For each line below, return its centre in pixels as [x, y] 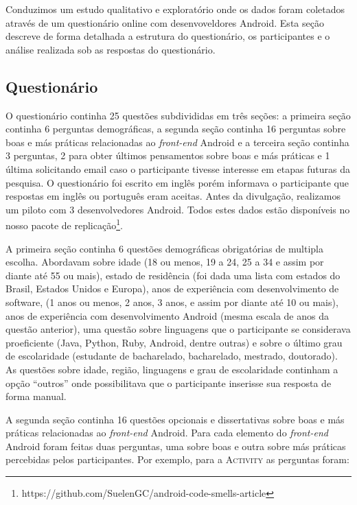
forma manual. [36, 396]
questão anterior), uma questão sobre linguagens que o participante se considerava [178, 329]
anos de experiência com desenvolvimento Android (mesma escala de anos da [167, 315]
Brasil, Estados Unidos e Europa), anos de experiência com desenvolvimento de [172, 289]
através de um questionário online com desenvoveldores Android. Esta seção [165, 22]
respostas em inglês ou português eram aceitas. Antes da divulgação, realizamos [173, 196]
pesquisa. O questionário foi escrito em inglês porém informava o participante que [177, 182]
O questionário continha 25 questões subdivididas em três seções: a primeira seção [178, 115]
